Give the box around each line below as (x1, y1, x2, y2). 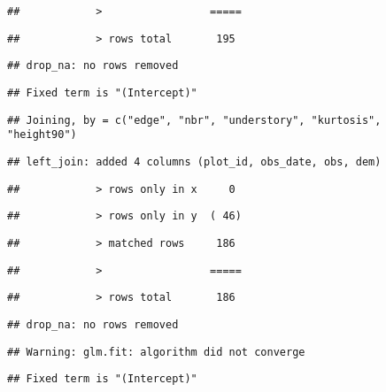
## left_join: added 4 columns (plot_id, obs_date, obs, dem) (7, 155, 382, 168)
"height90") (7, 128, 77, 142)
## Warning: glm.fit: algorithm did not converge (7, 345, 305, 358)
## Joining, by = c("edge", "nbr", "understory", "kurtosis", (7, 113, 382, 127)
